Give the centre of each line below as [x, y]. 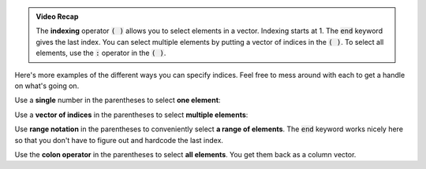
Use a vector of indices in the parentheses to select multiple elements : [131, 115]
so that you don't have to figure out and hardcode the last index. [119, 140]
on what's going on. [47, 86]
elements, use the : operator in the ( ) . [101, 53]
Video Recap [57, 17]
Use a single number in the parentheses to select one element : [118, 100]
